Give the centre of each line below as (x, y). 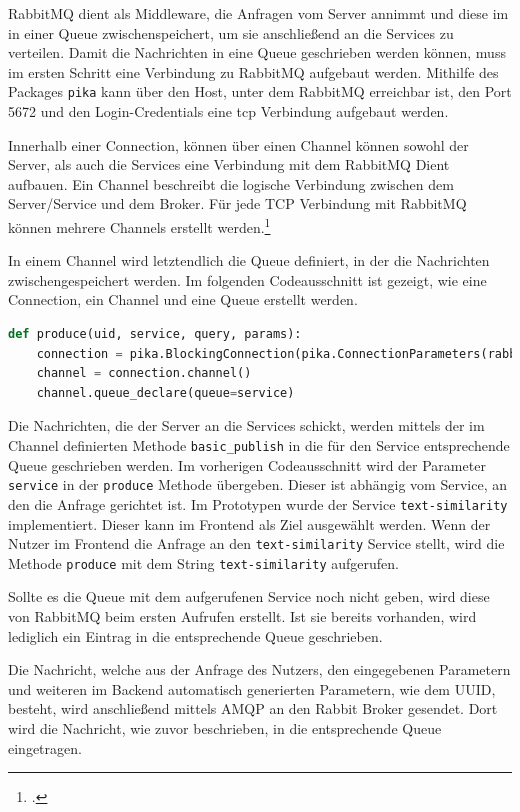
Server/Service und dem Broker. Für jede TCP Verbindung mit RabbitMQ (237, 203)
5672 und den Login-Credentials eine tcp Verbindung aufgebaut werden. (228, 111)
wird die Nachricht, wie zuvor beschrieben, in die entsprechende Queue (225, 728)
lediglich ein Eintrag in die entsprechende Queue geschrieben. (195, 635)
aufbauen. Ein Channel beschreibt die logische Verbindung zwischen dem (231, 183)
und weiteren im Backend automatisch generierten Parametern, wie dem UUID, (252, 688)
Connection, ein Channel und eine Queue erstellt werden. (183, 299)
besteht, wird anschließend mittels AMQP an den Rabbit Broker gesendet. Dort (253, 708)
